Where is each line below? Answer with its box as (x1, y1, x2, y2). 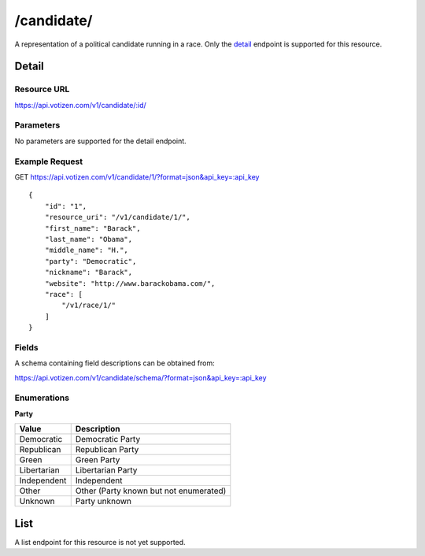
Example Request (14, 156, 83, 167)
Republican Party (75, 444, 139, 455)
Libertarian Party (75, 465, 138, 476)
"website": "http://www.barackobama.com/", (44, 279, 216, 287)
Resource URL (14, 83, 70, 95)
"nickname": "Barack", (44, 268, 133, 277)
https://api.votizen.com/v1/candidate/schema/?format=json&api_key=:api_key (14, 373, 267, 382)
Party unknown (75, 496, 131, 507)
